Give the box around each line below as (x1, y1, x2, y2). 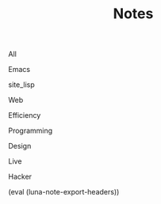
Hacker (8, 172, 33, 182)
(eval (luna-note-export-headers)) (8, 187, 120, 197)
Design (8, 142, 32, 151)
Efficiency (8, 111, 41, 120)
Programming (8, 126, 53, 135)
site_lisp (8, 80, 35, 89)
